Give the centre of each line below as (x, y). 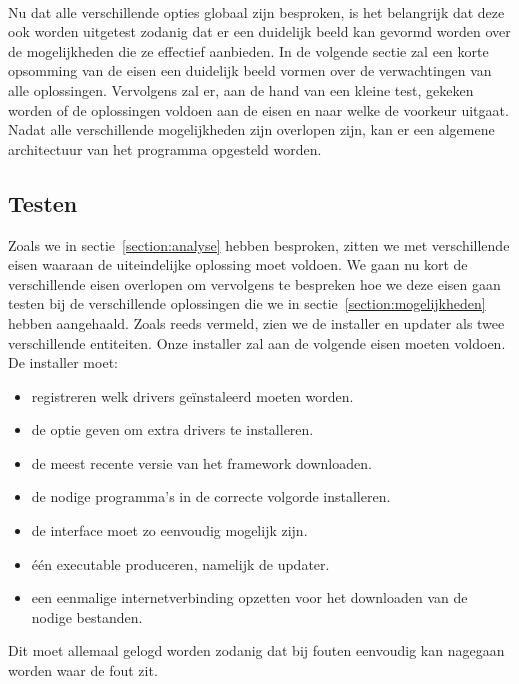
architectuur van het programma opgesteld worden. (165, 148)
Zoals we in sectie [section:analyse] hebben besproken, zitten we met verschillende (259, 244)
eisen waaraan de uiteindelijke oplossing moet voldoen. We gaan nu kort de (238, 264)
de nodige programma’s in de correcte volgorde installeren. (211, 496)
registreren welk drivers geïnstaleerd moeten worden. (192, 395)
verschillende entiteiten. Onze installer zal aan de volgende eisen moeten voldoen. (257, 342)
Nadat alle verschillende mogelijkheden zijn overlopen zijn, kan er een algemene (251, 129)
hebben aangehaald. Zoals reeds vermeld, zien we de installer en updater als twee (256, 322)
